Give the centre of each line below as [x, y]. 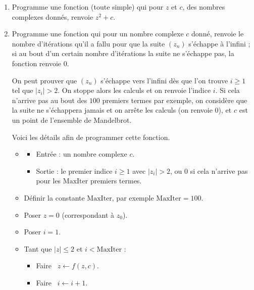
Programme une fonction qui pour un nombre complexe [98, 34]
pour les [48, 181]
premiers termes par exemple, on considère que [175, 100]
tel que [22, 90]
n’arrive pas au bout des [49, 100]
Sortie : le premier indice [74, 171]
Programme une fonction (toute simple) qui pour [88, 7]
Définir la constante [54, 197]
